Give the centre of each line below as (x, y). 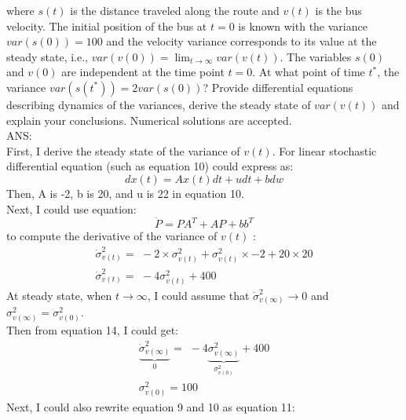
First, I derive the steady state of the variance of (123, 150)
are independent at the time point (143, 72)
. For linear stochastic (324, 150)
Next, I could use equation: (71, 208)
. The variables (316, 56)
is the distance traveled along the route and (175, 10)
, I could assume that (198, 295)
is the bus (338, 10)
